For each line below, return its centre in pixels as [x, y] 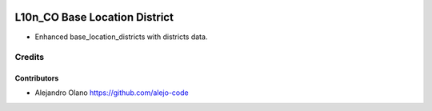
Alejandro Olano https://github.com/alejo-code [112, 93]
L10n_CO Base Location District [94, 17]
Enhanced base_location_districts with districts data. [121, 37]
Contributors [37, 78]
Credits [29, 57]
